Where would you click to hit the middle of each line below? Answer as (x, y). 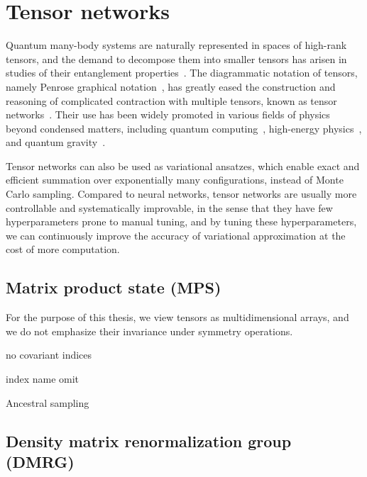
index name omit (43, 379)
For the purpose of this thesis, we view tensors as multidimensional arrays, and (177, 317)
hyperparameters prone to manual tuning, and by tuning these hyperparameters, (181, 221)
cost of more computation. (63, 249)
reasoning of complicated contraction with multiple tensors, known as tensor (171, 100)
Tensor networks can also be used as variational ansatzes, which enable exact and (183, 165)
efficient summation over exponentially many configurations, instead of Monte (175, 180)
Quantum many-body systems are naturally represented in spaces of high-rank (176, 45)
